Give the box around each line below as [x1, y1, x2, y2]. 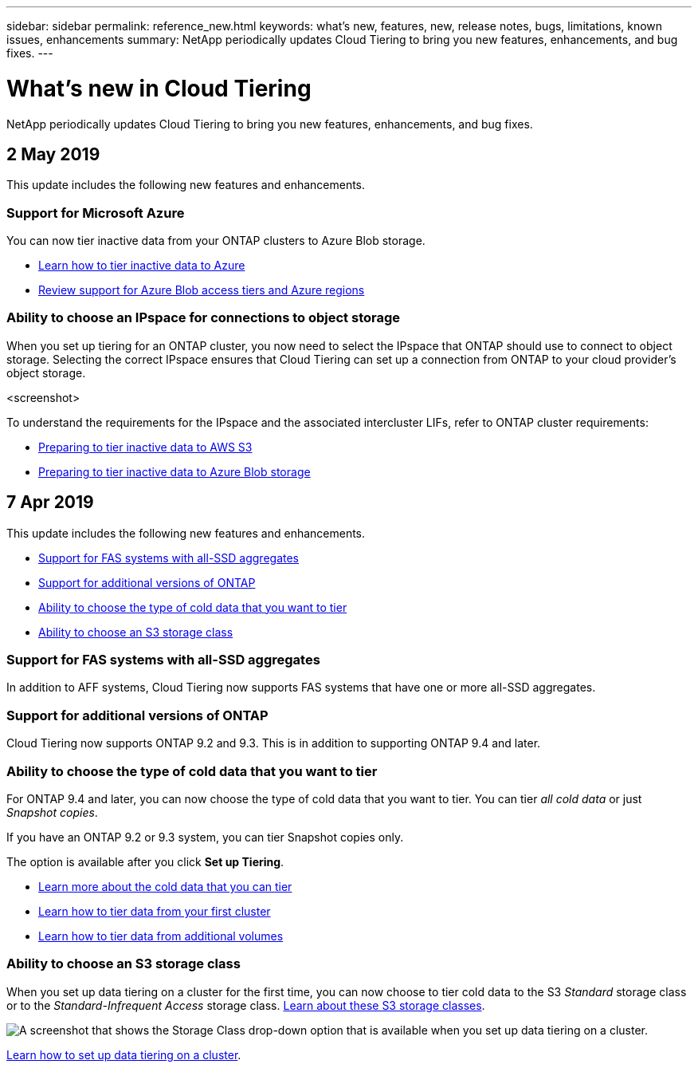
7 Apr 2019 [6, 492, 94, 513]
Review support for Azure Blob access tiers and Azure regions [38, 283, 365, 298]
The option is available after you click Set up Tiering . [6, 854, 284, 869]
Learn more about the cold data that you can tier [38, 879, 292, 893]
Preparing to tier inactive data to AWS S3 [38, 439, 253, 454]
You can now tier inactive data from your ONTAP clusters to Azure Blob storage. [6, 234, 425, 248]
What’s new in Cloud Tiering [6, 74, 312, 102]
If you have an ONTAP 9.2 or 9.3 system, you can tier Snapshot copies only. [6, 830, 404, 844]
